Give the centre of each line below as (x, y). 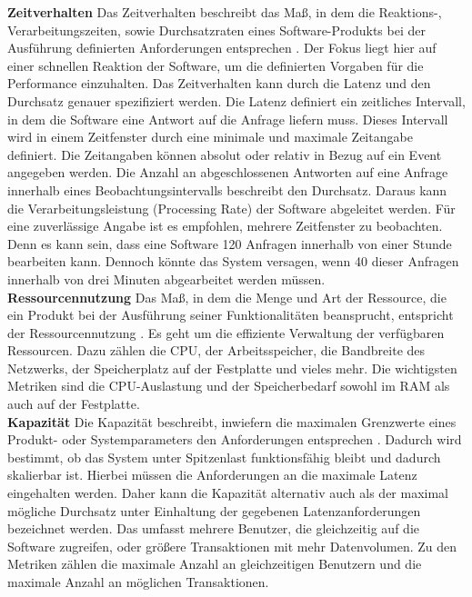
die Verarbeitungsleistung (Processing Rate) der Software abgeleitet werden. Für (231, 208)
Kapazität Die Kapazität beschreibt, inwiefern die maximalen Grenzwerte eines (232, 421)
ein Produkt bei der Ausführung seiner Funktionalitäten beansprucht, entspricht (231, 315)
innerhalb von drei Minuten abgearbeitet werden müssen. (166, 279)
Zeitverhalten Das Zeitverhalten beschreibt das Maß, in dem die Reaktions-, (225, 12)
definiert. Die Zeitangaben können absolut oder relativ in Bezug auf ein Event (225, 154)
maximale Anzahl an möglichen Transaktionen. (138, 582)
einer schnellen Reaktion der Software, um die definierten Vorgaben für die (216, 65)
